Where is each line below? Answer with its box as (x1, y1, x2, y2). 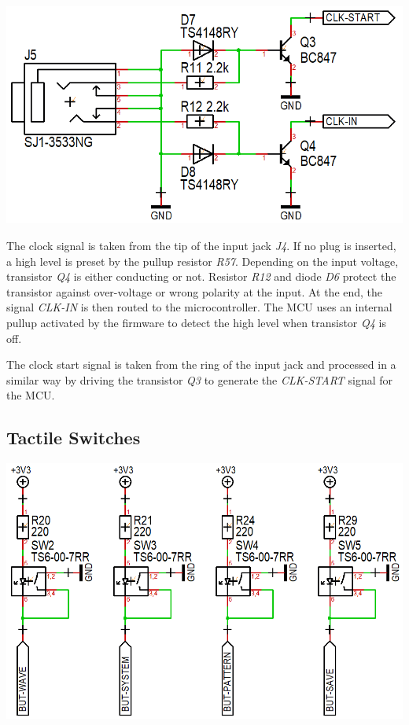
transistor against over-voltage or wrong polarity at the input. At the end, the (6, 283, 383, 300)
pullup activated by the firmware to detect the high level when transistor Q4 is (6, 315, 387, 330)
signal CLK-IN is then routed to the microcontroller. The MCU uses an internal (6, 299, 392, 315)
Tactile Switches (6, 425, 141, 450)
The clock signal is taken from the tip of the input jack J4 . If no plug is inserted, (6, 237, 396, 254)
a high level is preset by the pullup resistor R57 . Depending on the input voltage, (6, 252, 399, 269)
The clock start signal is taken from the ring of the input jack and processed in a (6, 356, 396, 373)
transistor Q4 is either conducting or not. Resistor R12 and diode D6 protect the (6, 268, 396, 285)
